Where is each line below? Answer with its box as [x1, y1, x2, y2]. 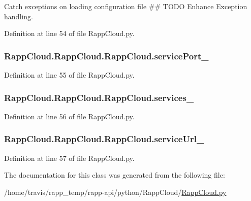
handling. [4, 11, 33, 21]
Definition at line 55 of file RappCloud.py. [4, 70, 135, 80]
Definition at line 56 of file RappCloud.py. [4, 111, 135, 121]
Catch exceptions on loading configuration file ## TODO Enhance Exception [4, 1, 247, 11]
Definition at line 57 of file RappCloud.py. [4, 152, 135, 163]
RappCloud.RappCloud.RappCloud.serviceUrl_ [4, 132, 204, 145]
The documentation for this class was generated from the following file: [4, 170, 225, 180]
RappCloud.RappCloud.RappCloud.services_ [4, 91, 194, 104]
